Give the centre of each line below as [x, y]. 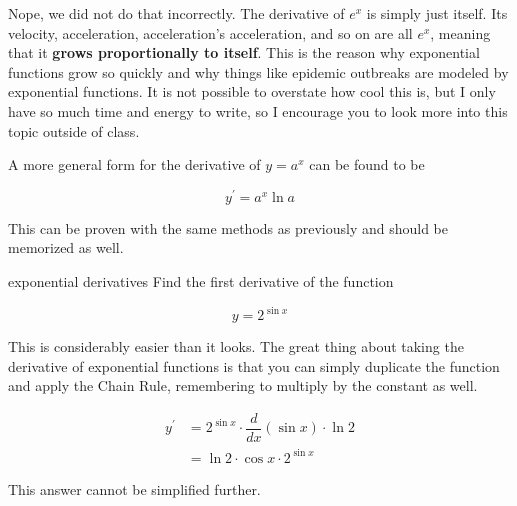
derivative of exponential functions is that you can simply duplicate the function [254, 365]
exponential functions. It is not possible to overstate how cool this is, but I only [252, 91]
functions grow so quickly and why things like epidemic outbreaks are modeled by [258, 71]
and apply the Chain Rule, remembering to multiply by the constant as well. [243, 385]
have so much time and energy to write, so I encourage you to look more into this [258, 110]
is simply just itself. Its [437, 13]
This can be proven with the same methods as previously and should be [228, 227]
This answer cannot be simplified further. [134, 488]
